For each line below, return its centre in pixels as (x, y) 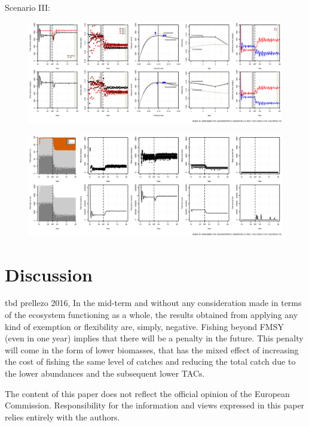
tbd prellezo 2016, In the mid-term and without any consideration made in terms (153, 303)
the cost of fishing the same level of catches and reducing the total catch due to (150, 361)
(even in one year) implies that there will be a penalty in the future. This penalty (154, 338)
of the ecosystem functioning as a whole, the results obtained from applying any (152, 315)
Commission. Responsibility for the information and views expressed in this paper (155, 405)
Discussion (49, 274)
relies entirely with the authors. (62, 417)
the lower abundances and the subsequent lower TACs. (105, 373)
